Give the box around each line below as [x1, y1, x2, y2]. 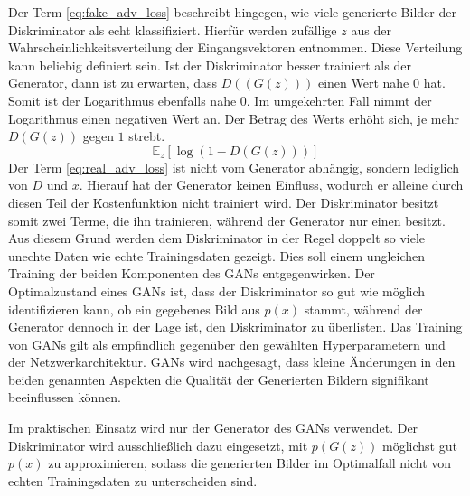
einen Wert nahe [317, 73, 409, 92]
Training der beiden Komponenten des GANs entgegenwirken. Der [8, 264, 375, 283]
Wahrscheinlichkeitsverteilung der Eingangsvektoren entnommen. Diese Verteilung [8, 38, 463, 57]
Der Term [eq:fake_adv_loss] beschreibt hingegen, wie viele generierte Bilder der [8, 3, 456, 21]
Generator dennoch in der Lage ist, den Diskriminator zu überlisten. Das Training [8, 317, 463, 336]
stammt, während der [304, 299, 423, 318]
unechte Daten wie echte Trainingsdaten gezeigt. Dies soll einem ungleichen [8, 246, 426, 265]
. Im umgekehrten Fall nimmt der [246, 90, 432, 109]
